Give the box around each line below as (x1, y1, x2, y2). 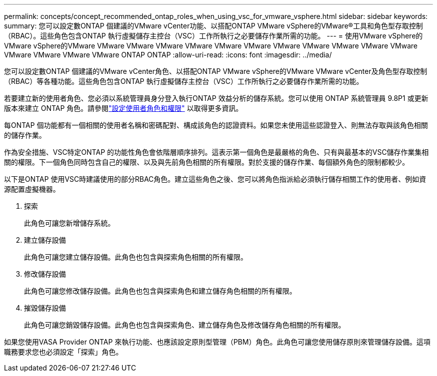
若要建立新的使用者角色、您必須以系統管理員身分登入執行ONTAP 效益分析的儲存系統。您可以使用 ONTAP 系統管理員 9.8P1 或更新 (4, 94, 429, 102)
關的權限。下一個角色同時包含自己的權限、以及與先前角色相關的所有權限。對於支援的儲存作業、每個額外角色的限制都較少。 (4, 158, 409, 166)
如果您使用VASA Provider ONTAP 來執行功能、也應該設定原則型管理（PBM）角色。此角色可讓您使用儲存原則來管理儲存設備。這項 (4, 338, 431, 346)
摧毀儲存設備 (24, 304, 66, 312)
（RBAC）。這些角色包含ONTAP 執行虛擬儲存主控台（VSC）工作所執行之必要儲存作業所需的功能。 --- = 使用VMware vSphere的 (4, 31, 423, 40)
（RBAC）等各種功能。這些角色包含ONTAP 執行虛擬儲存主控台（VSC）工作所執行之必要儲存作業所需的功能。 (4, 77, 364, 85)
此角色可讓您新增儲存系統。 (24, 219, 115, 227)
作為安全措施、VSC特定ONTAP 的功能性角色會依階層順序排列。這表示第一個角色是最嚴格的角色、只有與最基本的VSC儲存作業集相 (4, 148, 429, 156)
